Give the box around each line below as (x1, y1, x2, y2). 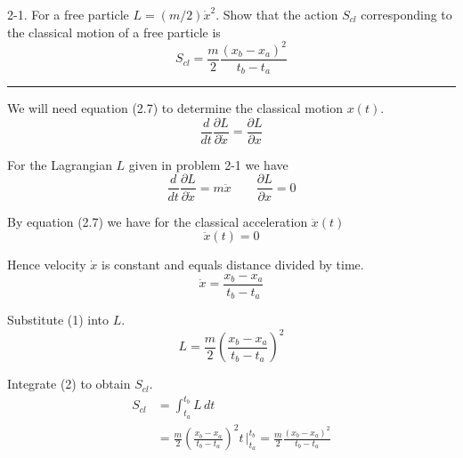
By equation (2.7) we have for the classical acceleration (7, 212, 308, 230)
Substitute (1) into (7, 310, 110, 329)
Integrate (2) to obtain (7, 374, 131, 393)
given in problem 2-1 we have (128, 155, 288, 173)
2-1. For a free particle (7, 5, 129, 23)
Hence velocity (7, 255, 86, 274)
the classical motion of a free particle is (7, 22, 221, 41)
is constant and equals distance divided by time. (101, 255, 364, 274)
